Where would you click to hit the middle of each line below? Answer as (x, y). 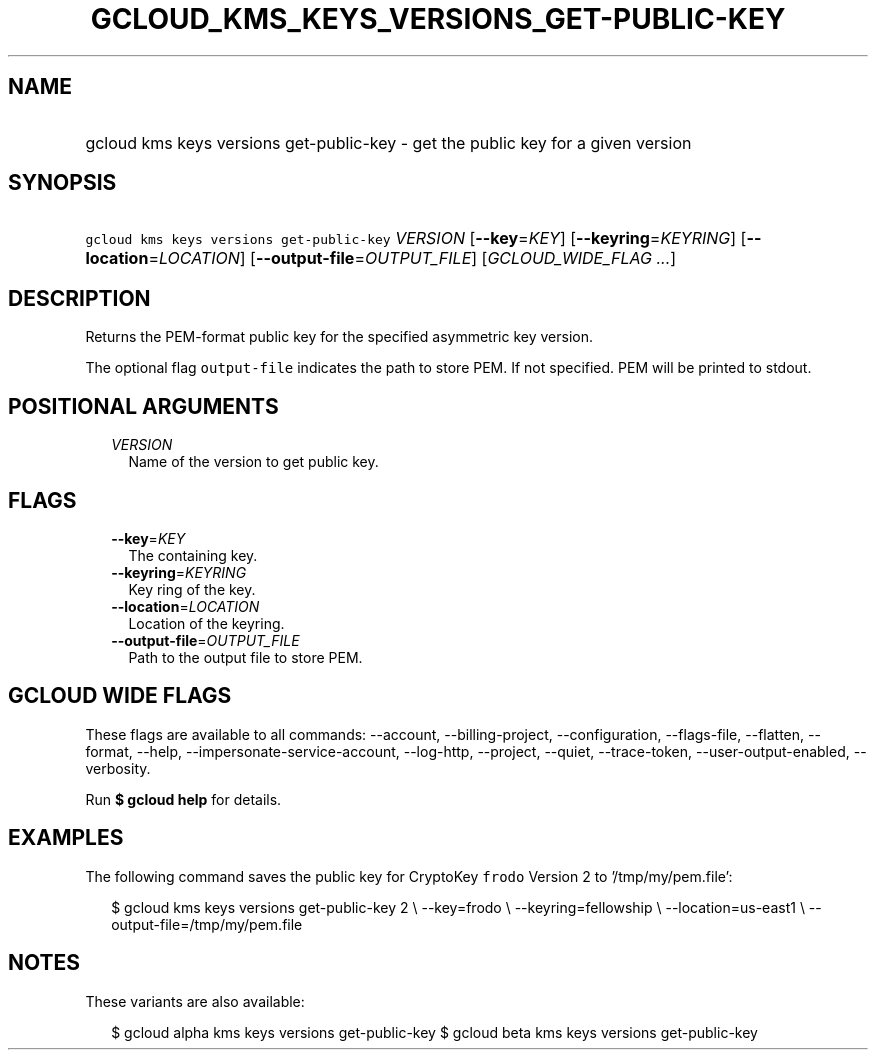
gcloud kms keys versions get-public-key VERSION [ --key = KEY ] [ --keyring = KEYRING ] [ (416, 238)
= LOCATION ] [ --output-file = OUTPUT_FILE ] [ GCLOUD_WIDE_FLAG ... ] (412, 258)
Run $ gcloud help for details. (183, 799)
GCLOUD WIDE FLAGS (120, 696)
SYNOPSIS (62, 183)
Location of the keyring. (206, 623)
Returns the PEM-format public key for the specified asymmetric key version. (339, 337)
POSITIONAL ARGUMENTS (143, 406)
